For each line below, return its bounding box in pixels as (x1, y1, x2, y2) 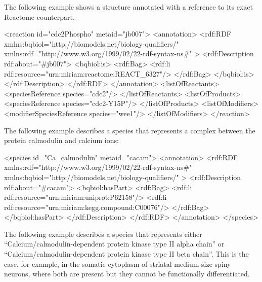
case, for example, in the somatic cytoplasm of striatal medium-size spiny (4, 258, 231, 269)
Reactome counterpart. (4, 11, 75, 22)
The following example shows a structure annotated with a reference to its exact (4, 2, 253, 12)
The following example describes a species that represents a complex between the (4, 125, 255, 135)
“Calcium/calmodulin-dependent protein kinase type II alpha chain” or (4, 238, 225, 249)
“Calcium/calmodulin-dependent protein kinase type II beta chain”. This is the (4, 249, 249, 259)
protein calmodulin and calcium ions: (4, 135, 119, 146)
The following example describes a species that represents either (4, 228, 202, 239)
